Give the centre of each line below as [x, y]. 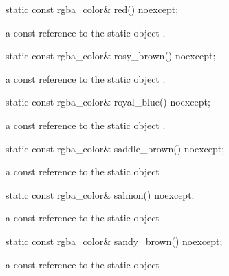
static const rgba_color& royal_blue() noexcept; [108, 102]
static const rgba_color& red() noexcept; [92, 9]
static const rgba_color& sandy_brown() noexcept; [114, 240]
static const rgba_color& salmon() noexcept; [100, 194]
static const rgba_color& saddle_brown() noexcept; [115, 148]
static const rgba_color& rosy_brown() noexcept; [111, 56]
